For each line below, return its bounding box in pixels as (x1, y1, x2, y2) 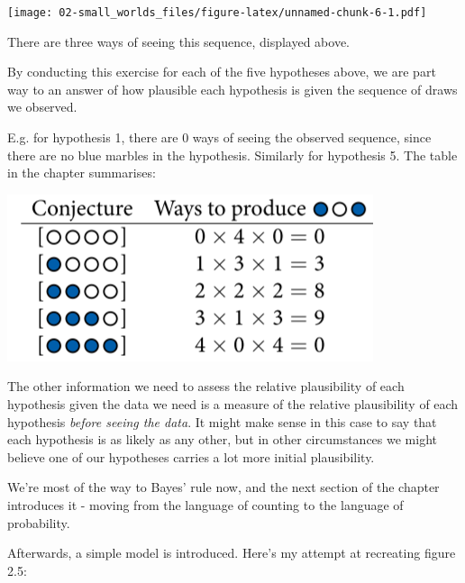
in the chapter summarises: (7, 163, 156, 182)
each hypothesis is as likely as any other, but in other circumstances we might (7, 430, 437, 449)
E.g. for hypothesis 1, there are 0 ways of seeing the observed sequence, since (7, 128, 432, 147)
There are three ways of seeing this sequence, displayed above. (7, 32, 351, 50)
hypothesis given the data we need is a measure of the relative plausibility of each (7, 395, 459, 413)
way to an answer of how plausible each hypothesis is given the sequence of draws (7, 79, 458, 98)
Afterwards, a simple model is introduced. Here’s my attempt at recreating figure (7, 543, 456, 562)
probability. (7, 513, 70, 532)
